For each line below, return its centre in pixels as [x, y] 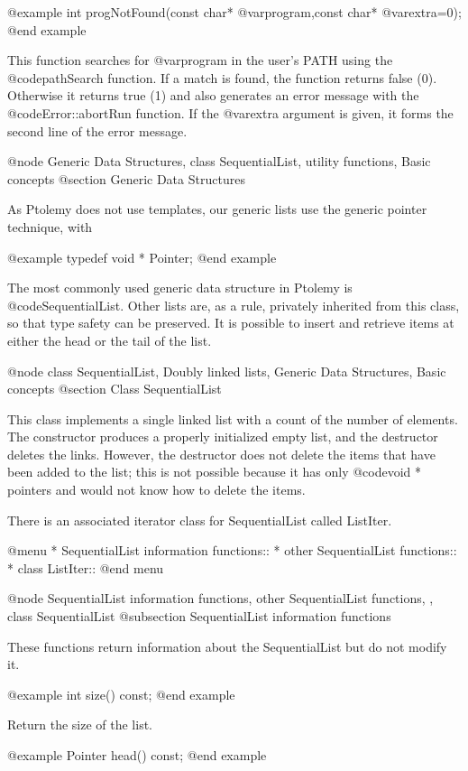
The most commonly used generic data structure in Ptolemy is [180, 288]
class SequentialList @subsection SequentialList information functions [199, 616]
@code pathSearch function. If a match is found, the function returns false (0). [222, 77]
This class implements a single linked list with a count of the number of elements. [233, 418]
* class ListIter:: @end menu [86, 567]
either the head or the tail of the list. [110, 340]
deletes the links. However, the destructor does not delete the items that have [221, 454]
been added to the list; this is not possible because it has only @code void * [215, 472]
